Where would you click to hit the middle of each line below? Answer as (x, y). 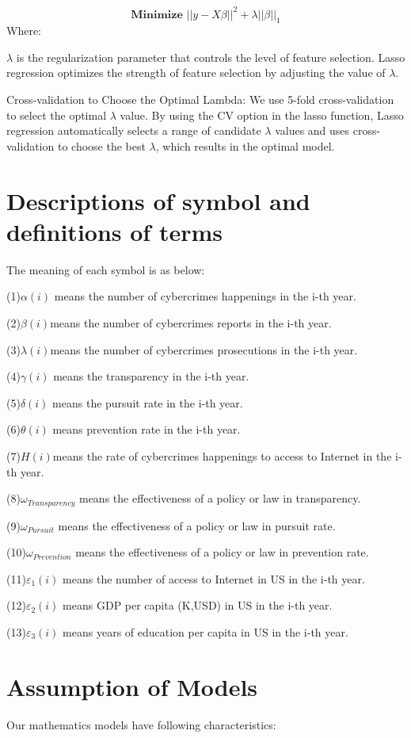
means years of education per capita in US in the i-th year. (205, 631)
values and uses (312, 130)
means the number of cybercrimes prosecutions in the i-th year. (204, 349)
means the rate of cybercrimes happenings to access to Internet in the (222, 455)
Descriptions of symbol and (158, 200)
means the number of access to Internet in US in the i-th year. (214, 578)
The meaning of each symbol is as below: (106, 269)
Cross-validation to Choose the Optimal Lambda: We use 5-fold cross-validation (200, 99)
